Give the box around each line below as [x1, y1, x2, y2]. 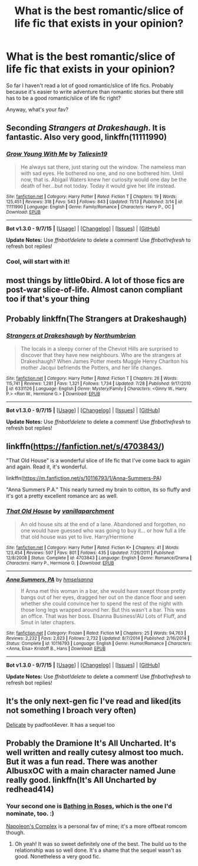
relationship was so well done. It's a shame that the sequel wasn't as [14, 847, 181, 854]
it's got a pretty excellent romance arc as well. [6, 493, 118, 500]
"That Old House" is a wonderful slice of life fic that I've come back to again [6, 457, 190, 464]
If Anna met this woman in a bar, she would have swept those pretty [20, 587, 186, 594]
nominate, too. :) [6, 809, 55, 818]
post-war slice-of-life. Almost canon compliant [6, 284, 183, 294]
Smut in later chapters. [20, 618, 76, 626]
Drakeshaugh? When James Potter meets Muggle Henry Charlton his [20, 357, 189, 365]
